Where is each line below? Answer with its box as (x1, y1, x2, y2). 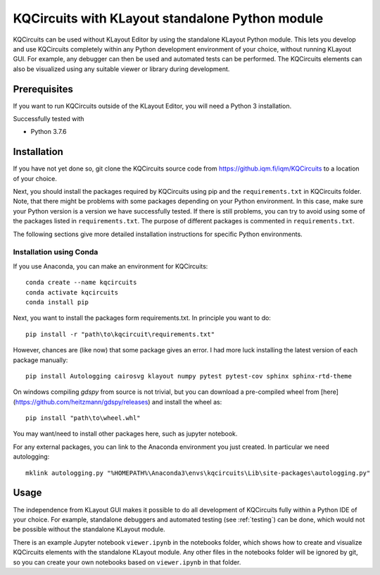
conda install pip (25, 298, 89, 306)
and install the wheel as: (151, 397, 222, 406)
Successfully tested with (13, 115, 84, 123)
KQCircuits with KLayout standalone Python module (13, 11, 324, 26)
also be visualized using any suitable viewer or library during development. (13, 64, 230, 73)
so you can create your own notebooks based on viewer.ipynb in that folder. (13, 557, 241, 567)
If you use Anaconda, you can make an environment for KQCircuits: (13, 261, 208, 271)
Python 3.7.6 (30, 128, 67, 136)
